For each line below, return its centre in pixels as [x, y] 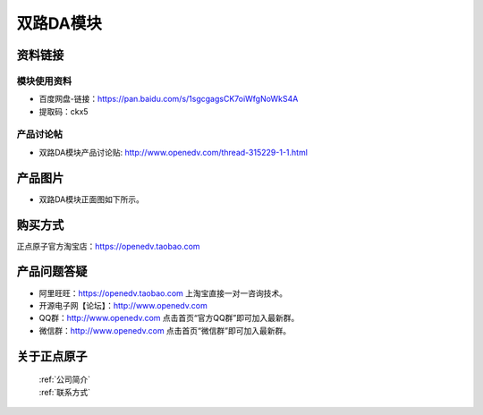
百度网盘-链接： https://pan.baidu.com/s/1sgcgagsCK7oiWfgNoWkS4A [169, 99]
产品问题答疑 [52, 271]
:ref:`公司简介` [65, 379]
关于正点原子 [52, 356]
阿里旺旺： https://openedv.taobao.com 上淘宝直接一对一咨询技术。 [163, 293]
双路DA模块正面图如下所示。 [92, 199]
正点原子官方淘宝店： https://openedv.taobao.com [108, 246]
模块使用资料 [44, 80]
